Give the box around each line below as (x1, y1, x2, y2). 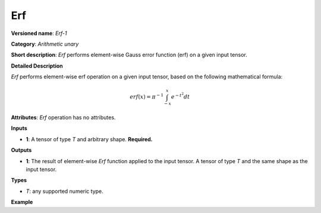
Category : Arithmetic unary (11, 40, 79, 47)
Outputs (11, 147, 32, 154)
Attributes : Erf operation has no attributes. (11, 114, 116, 121)
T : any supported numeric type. (26, 187, 103, 195)
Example (11, 199, 33, 206)
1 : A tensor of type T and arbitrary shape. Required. (26, 135, 153, 142)
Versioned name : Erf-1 (11, 30, 67, 37)
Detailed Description (11, 62, 63, 69)
